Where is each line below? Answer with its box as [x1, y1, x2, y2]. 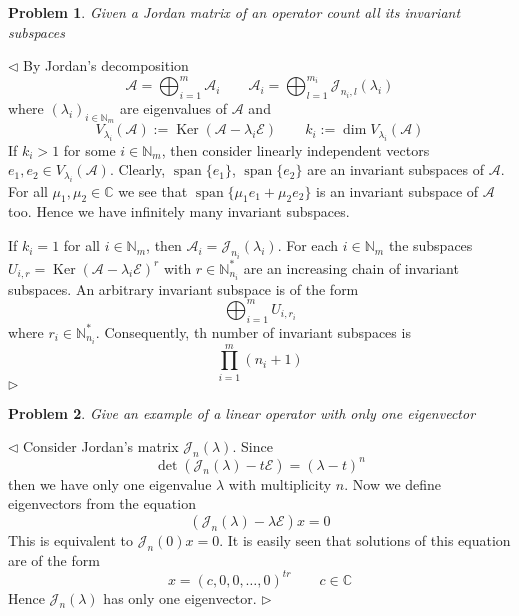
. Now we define [344, 473, 442, 494]
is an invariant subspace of [316, 180, 479, 201]
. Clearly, [109, 159, 166, 180]
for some [63, 139, 116, 160]
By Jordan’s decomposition [23, 55, 189, 76]
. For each [277, 235, 339, 256]
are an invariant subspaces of [307, 159, 485, 180]
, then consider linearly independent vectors [161, 139, 430, 160]
